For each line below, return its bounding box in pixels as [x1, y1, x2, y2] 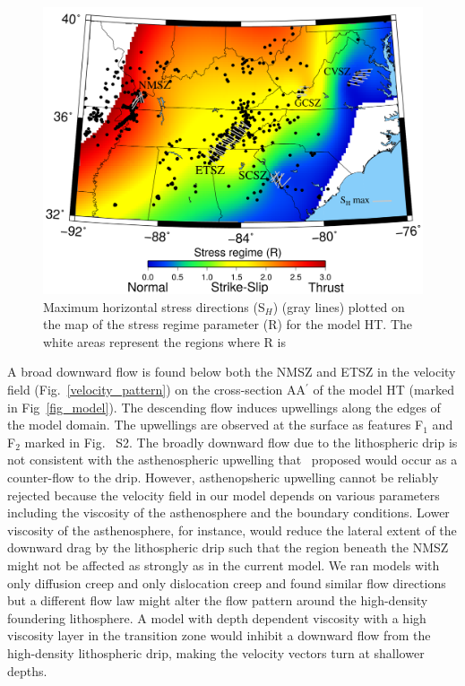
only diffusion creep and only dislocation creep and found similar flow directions [7, 573, 446, 592]
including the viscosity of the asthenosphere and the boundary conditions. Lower [7, 503, 450, 522]
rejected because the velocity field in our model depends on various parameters [7, 485, 440, 504]
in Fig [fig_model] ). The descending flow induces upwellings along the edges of [7, 397, 441, 416]
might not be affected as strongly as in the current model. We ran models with [7, 555, 440, 574]
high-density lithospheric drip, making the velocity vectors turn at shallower [7, 643, 425, 662]
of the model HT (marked [313, 380, 455, 399]
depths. [7, 661, 47, 680]
